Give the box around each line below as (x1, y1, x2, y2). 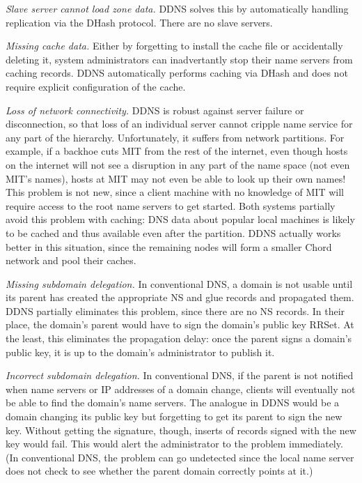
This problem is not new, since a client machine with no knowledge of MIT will (6, 185, 344, 199)
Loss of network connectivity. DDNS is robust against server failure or (6, 102, 304, 117)
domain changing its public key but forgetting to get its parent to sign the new (6, 409, 343, 424)
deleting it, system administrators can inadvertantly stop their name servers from (6, 52, 353, 66)
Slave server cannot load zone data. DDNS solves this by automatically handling (6, 1, 349, 15)
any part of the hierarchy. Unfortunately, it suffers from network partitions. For (6, 130, 345, 144)
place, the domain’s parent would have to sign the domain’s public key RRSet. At (6, 317, 354, 332)
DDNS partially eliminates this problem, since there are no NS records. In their (6, 303, 345, 318)
